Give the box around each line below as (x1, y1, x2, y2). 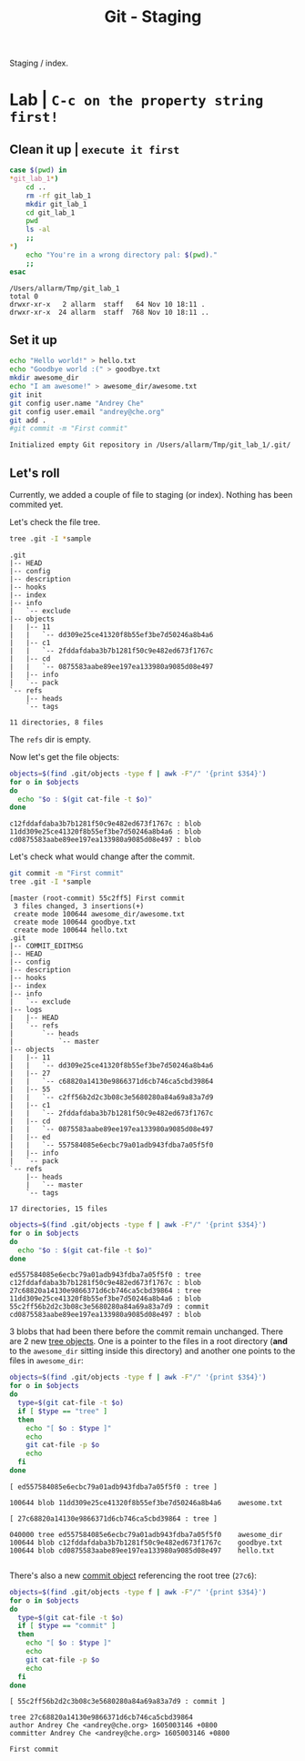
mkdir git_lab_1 (25, 199, 88, 208)
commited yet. (9, 499, 64, 511)
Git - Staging (104, 6, 202, 27)
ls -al (25, 225, 51, 234)
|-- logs (9, 1006, 43, 1015)
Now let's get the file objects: (9, 751, 120, 762)
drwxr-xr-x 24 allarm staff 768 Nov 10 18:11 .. (9, 308, 209, 317)
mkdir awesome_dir (9, 373, 79, 383)
